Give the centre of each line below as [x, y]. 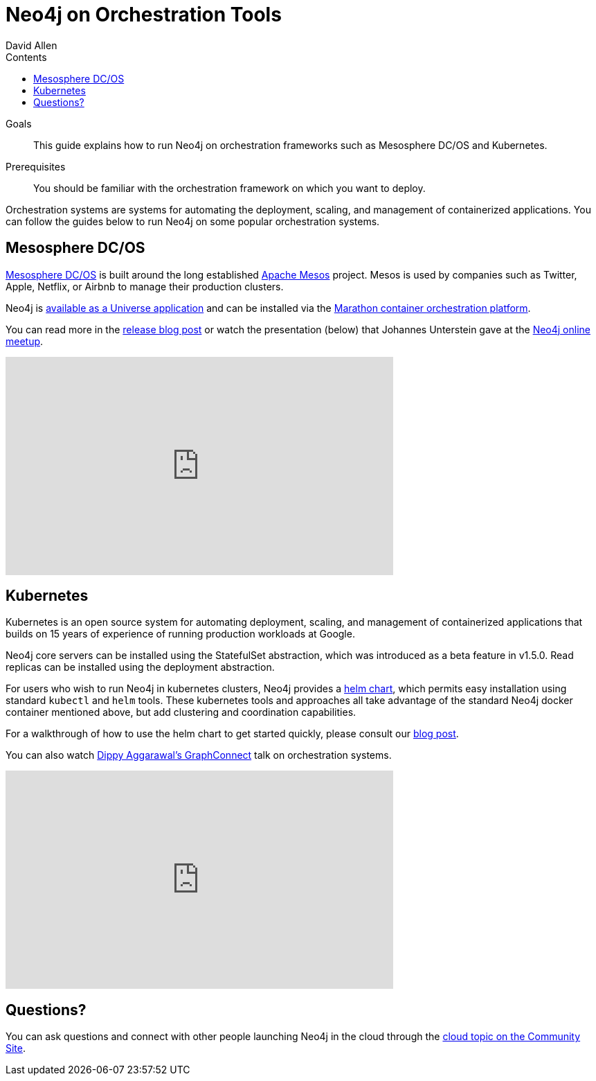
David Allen [31, 45]
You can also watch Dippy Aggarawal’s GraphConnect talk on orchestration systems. [199, 755]
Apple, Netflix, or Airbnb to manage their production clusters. [145, 286]
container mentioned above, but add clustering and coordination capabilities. [181, 712]
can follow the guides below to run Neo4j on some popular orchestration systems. [193, 221]
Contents [26, 57]
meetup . [25, 341]
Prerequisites [36, 166]
